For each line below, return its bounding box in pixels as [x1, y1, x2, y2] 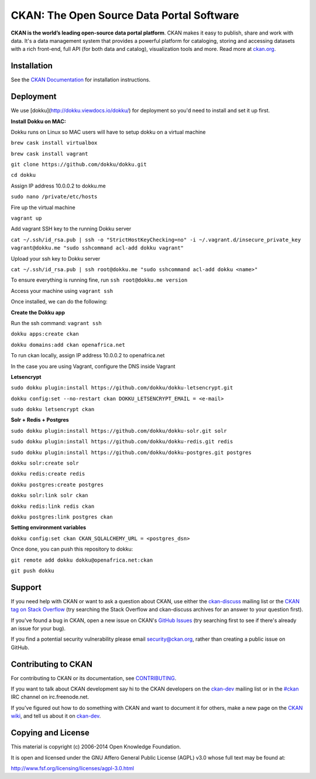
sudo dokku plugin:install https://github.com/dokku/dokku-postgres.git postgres [11, 449, 252, 456]
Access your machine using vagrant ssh [11, 287, 114, 294]
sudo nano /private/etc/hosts [11, 193, 98, 200]
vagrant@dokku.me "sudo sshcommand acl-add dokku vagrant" [11, 245, 184, 251]
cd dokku [11, 172, 36, 179]
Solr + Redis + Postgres [11, 416, 70, 423]
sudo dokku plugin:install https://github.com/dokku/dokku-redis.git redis [11, 438, 233, 445]
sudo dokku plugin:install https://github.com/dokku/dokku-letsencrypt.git [11, 384, 233, 391]
